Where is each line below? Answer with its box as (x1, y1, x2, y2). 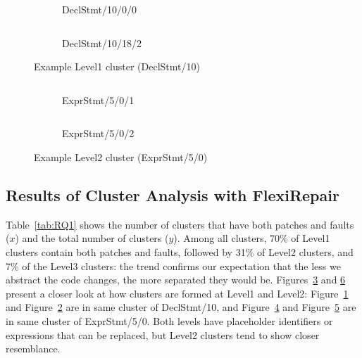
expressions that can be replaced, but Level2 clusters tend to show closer (6, 327, 320, 342)
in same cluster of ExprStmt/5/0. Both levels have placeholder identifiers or (6, 313, 333, 328)
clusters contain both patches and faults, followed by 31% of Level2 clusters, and (6, 244, 354, 259)
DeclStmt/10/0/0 (62, 2, 137, 16)
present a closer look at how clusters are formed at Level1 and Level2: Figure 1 (6, 286, 349, 300)
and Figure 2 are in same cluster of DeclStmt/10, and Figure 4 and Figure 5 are (6, 300, 356, 314)
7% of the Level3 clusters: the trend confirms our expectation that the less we (6, 258, 341, 273)
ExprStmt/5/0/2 (62, 126, 135, 141)
